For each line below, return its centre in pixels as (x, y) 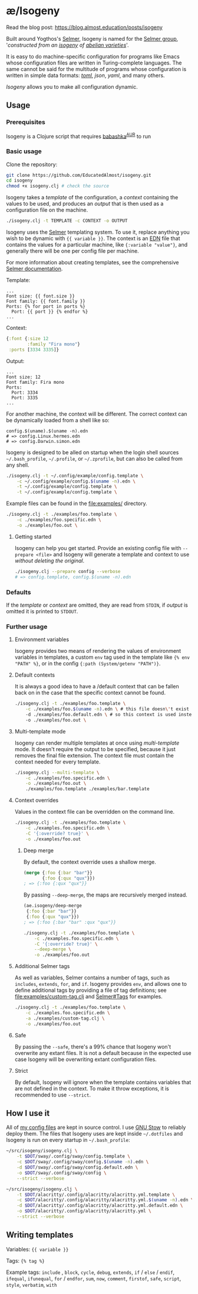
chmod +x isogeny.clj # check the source (58, 186)
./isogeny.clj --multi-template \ (57, 772)
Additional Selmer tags (42, 966)
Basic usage (24, 151)
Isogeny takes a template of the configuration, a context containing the (92, 198)
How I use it (28, 1113)
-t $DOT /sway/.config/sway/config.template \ (74, 1156)
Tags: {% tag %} (26, 1260)
